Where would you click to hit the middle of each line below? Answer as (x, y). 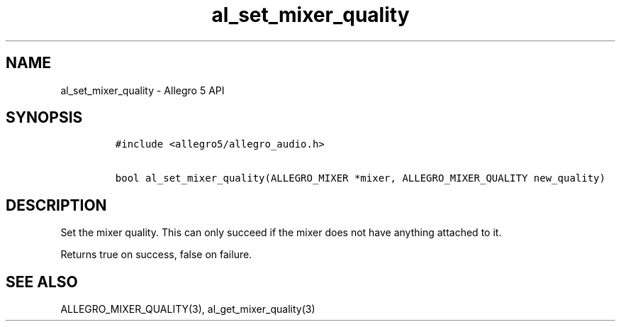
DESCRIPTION (56, 205)
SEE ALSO (42, 282)
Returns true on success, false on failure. (156, 255)
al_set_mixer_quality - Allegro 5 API (142, 90)
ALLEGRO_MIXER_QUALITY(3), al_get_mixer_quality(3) (188, 309)
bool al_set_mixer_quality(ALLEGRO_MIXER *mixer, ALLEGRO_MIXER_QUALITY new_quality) (360, 178)
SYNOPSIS (44, 118)
